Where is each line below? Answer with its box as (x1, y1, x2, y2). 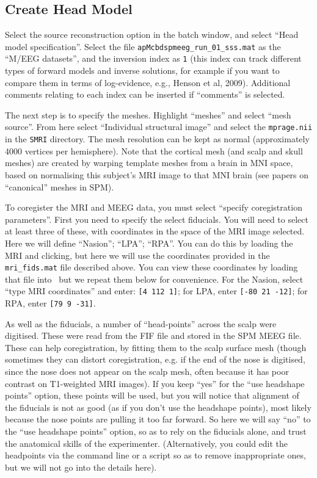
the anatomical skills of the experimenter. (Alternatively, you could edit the (5, 436, 288, 449)
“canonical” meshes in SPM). (5, 180, 114, 193)
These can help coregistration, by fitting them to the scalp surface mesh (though (5, 341, 307, 353)
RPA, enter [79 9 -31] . (5, 297, 96, 310)
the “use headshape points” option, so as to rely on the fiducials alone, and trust (5, 425, 307, 438)
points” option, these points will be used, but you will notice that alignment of (5, 389, 299, 402)
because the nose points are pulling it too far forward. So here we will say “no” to (5, 413, 311, 425)
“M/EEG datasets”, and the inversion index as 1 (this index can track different (5, 52, 302, 65)
